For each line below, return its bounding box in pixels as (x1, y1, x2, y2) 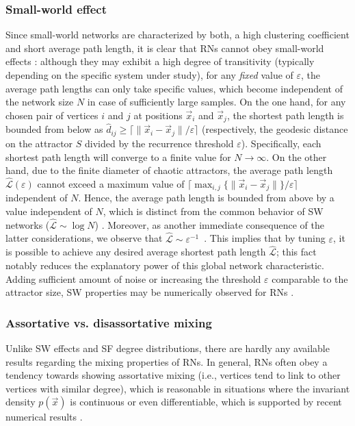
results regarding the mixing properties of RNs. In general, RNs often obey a (5, 354, 328, 368)
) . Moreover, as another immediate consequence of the (94, 217, 325, 231)
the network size (5, 95, 74, 109)
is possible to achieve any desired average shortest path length (5, 245, 266, 259)
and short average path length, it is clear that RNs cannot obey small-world (5, 40, 324, 55)
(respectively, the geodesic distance (202, 122, 348, 136)
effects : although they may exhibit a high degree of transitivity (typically (5, 54, 315, 68)
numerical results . (5, 410, 83, 424)
